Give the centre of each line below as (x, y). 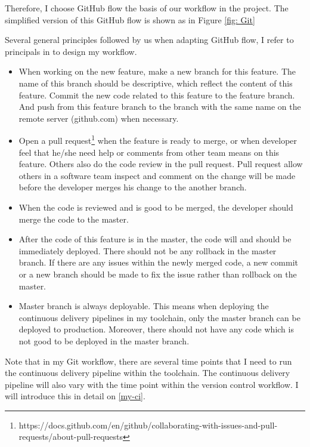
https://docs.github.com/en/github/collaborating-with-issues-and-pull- (148, 425)
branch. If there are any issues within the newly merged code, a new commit (158, 262)
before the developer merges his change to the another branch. (133, 187)
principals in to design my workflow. (71, 51)
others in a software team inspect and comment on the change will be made (157, 175)
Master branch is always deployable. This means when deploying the (144, 306)
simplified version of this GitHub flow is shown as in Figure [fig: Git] (130, 19)
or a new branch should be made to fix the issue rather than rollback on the (158, 274)
